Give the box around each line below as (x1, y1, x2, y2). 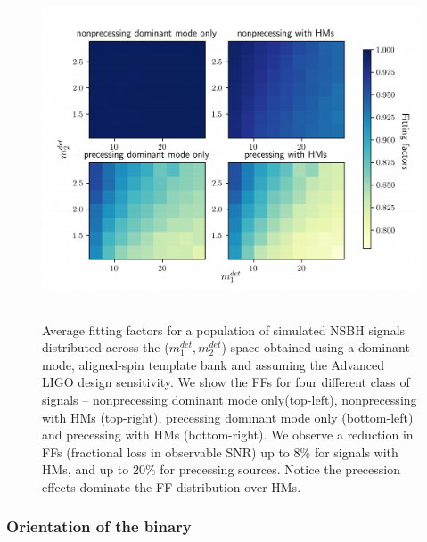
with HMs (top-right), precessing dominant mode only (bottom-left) (42, 407, 414, 426)
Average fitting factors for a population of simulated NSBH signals (42, 320, 406, 339)
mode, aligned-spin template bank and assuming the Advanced (42, 355, 385, 374)
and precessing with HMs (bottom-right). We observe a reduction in (42, 425, 414, 444)
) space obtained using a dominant (221, 338, 410, 357)
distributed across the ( (42, 338, 169, 357)
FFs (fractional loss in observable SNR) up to (42, 442, 290, 461)
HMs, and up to (42, 460, 129, 479)
